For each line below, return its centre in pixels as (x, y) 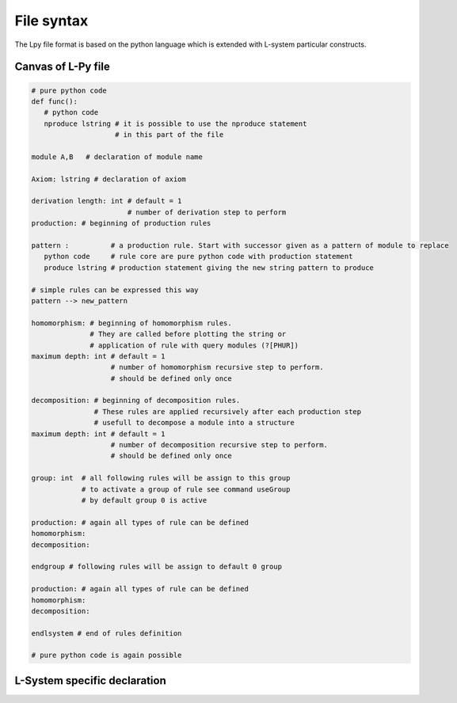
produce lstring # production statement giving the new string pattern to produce (209, 268)
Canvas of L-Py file (62, 67)
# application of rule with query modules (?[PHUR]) (194, 345)
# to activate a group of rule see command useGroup (186, 489)
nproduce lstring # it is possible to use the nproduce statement (175, 123)
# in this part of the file (169, 135)
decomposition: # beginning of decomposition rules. (136, 401)
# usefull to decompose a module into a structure (194, 423)
